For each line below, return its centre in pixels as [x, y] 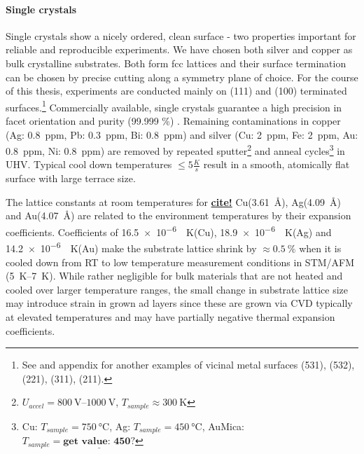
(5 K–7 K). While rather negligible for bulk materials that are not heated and [174, 276]
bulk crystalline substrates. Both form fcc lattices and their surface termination [176, 63]
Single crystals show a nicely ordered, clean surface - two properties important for [181, 35]
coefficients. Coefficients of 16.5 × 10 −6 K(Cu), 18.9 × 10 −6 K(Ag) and [169, 231]
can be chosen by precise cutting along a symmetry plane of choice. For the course [182, 77]
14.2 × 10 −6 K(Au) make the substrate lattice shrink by [131, 247]
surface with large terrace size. [71, 178]
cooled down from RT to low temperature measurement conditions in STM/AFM [180, 262]
